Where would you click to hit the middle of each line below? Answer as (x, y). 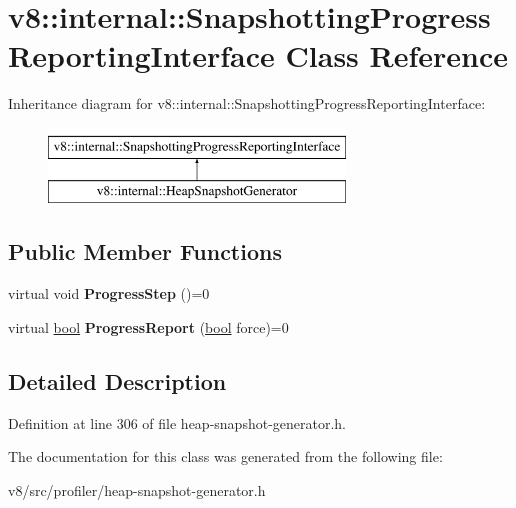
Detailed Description (117, 380)
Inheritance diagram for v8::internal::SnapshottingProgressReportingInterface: (247, 103)
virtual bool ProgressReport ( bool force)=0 (148, 326)
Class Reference (397, 55)
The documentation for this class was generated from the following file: (225, 456)
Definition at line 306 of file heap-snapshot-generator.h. (177, 422)
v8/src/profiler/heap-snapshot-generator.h (137, 489)
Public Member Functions (145, 251)
